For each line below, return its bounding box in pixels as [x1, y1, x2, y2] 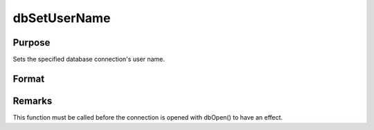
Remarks [12, 95, 53, 106]
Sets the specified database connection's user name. [12, 55, 166, 64]
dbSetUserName [12, 10, 111, 26]
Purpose [12, 37, 51, 48]
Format [12, 73, 45, 84]
